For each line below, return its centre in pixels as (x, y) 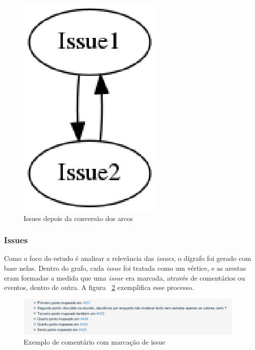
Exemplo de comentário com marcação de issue (95, 341)
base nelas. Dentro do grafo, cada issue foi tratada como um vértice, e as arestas (125, 268)
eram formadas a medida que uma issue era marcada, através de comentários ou (125, 277)
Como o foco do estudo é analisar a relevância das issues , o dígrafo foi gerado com (127, 258)
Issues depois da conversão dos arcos (78, 218)
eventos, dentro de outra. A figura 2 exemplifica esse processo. (99, 287)
